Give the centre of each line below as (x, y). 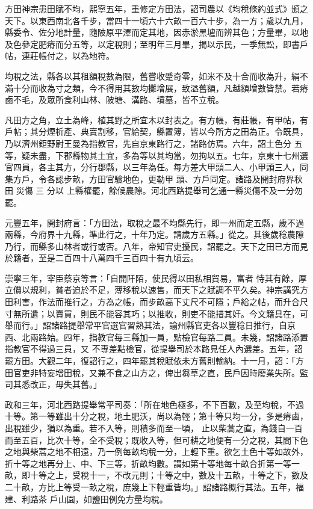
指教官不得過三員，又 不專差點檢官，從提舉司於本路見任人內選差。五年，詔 (154, 349)
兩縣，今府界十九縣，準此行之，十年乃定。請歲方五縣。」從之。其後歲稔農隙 (154, 234)
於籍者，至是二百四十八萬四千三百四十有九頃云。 (102, 258)
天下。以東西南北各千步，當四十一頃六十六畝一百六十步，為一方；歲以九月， (156, 20)
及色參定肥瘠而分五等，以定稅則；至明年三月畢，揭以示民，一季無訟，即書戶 (156, 44)
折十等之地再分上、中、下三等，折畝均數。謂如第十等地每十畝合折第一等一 (152, 463)
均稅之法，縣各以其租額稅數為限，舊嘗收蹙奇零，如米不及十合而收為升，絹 (152, 76)
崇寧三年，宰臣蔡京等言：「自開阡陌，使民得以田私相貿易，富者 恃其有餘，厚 (156, 278)
